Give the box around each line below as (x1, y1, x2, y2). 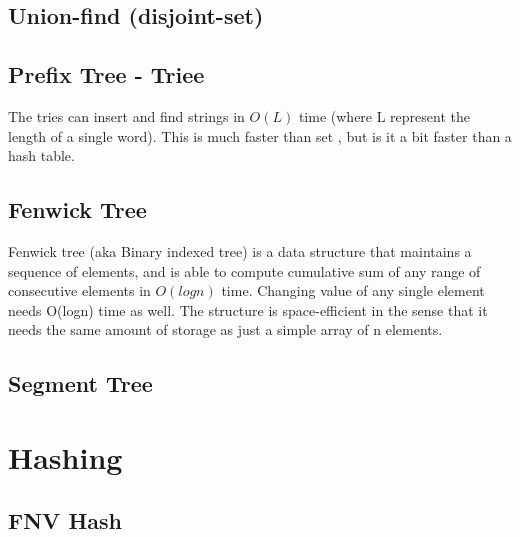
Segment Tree (8, 368, 153, 399)
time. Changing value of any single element (221, 280, 485, 301)
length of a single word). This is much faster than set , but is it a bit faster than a (8, 125, 512, 146)
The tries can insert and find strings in (8, 105, 245, 126)
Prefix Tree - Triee (8, 59, 205, 90)
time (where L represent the (298, 105, 470, 126)
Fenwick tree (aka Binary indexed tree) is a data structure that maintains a (8, 240, 472, 261)
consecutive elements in (8, 280, 151, 301)
